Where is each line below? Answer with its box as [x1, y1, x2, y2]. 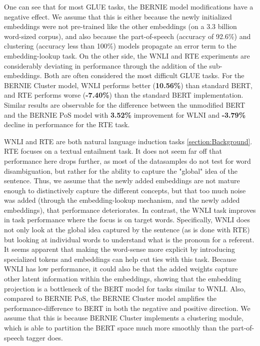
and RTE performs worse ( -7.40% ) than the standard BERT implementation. [4, 90, 243, 100]
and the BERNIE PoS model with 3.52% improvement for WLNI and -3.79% [4, 109, 246, 120]
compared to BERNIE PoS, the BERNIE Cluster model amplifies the [4, 293, 217, 303]
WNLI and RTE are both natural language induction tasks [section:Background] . [4, 136, 252, 146]
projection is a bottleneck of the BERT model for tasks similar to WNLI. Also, [4, 283, 246, 293]
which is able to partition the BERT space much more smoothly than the [4, 322, 229, 332]
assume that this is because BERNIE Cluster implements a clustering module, [4, 312, 243, 323]
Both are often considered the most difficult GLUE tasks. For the [44, 70, 244, 81]
